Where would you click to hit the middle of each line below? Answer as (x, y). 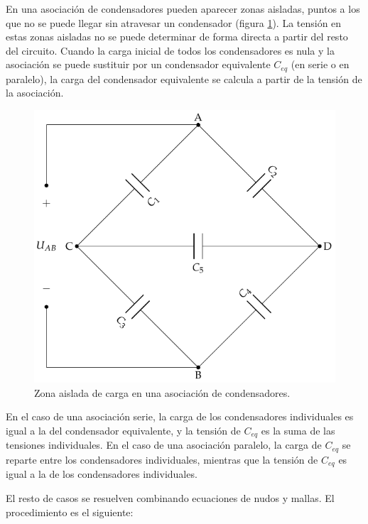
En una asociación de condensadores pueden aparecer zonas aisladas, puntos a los (183, 9)
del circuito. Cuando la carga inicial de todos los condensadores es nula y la (170, 50)
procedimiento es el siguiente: (70, 512)
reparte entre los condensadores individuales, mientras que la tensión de (162, 459)
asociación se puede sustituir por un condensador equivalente (138, 64)
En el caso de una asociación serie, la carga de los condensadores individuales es (180, 416)
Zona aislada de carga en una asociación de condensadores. (162, 392)
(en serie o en (320, 64)
